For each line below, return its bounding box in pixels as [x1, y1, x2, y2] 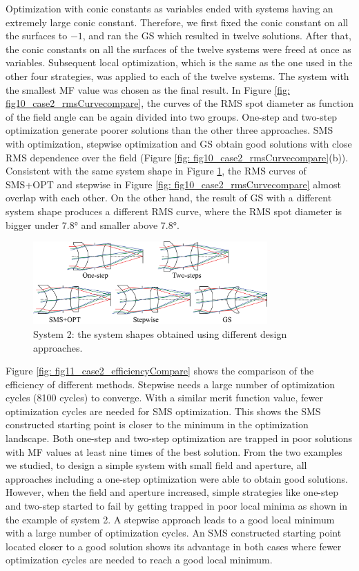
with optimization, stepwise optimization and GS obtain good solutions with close [6, 136, 352, 150]
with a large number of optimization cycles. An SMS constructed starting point [6, 525, 342, 540]
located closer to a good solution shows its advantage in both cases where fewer [6, 539, 342, 553]
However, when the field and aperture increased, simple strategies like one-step [6, 485, 338, 499]
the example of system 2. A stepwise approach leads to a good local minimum [6, 512, 335, 526]
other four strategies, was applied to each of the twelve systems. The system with [6, 68, 349, 83]
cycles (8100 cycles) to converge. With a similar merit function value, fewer [6, 390, 323, 405]
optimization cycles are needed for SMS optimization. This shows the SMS [6, 403, 321, 418]
